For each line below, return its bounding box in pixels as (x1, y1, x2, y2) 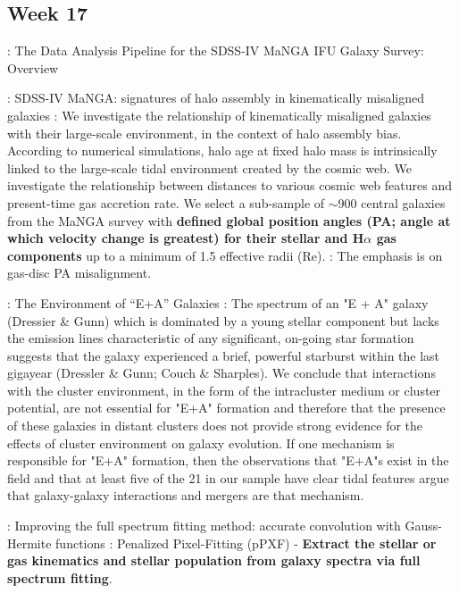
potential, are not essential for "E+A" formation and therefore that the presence (7, 398, 446, 417)
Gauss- (405, 516, 442, 535)
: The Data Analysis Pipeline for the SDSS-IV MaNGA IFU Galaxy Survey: (7, 41, 424, 60)
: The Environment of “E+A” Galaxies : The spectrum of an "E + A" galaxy (7, 293, 429, 312)
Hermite (7, 533, 52, 552)
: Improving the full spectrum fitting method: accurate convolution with (7, 516, 401, 535)
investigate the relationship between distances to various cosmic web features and (7, 176, 452, 195)
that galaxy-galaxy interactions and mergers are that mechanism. (7, 486, 364, 505)
